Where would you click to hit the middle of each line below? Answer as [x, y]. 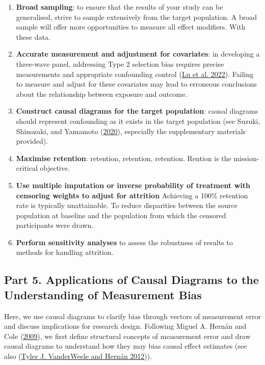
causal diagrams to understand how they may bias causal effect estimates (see [126, 346]
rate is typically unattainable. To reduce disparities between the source [127, 205]
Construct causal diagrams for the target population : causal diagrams [137, 111]
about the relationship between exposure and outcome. [102, 94]
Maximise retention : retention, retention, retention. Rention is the [124, 158]
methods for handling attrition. [65, 252]
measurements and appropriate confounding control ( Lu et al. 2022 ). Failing [135, 74]
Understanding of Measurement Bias [103, 294]
